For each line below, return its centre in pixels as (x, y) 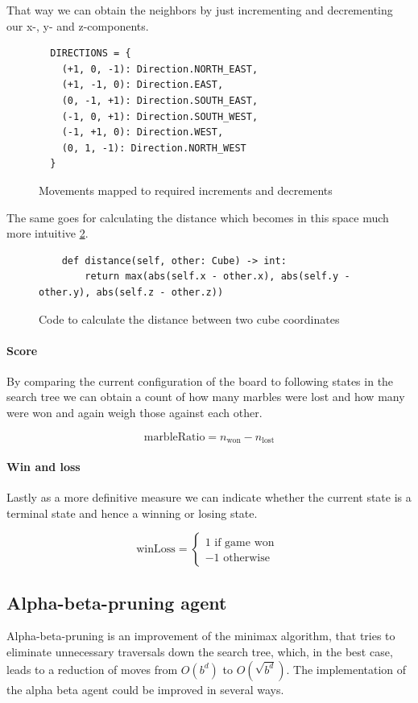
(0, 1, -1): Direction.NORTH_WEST (154, 148)
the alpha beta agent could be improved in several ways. (145, 689)
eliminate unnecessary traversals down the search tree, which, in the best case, (200, 651)
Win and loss (43, 466)
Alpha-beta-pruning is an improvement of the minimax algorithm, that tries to (201, 636)
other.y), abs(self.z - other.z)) (131, 292)
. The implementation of (346, 669)
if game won (244, 543)
